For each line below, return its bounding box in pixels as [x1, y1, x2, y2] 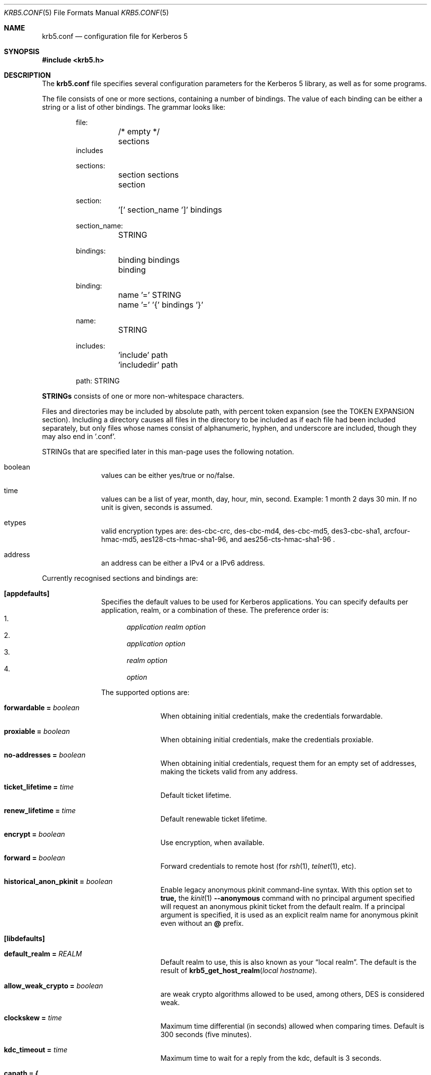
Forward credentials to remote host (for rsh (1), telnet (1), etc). [160, 862, 356, 870]
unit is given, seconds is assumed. [101, 503, 213, 511]
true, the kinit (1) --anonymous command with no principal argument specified [160, 894, 415, 902]
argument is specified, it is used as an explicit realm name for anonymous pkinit [160, 911, 418, 919]
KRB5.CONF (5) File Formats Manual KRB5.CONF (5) [4, 8, 169, 17]
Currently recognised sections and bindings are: [42, 574, 198, 582]
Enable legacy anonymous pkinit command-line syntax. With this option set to [160, 885, 412, 894]
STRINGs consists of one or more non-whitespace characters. [42, 392, 244, 400]
